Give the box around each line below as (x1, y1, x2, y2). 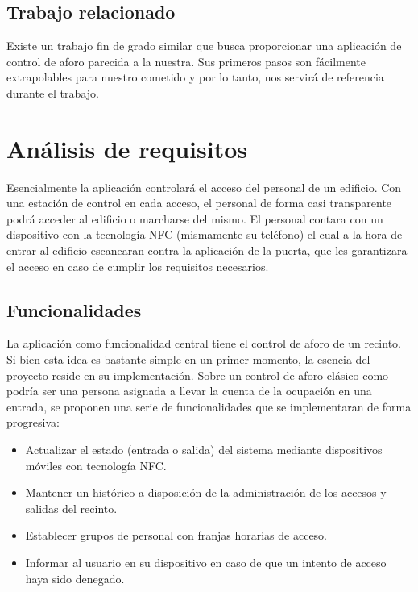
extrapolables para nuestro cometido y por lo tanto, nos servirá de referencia (6, 69, 384, 85)
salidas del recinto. (25, 499, 118, 516)
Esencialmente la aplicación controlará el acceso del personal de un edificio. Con (6, 178, 402, 195)
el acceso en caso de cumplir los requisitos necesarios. (6, 257, 269, 274)
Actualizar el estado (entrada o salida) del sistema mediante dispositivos (25, 441, 383, 458)
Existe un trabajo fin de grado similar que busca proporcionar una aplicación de (6, 37, 402, 54)
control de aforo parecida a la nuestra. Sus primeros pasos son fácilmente (6, 52, 366, 69)
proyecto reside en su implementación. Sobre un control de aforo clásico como (6, 366, 389, 383)
